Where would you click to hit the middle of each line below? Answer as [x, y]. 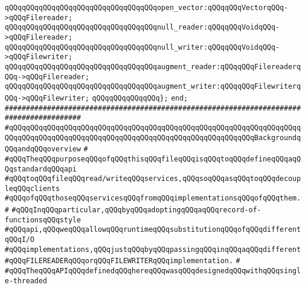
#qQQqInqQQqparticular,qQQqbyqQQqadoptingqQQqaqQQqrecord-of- [136, 210]
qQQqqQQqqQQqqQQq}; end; [140, 98]
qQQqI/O [20, 240]
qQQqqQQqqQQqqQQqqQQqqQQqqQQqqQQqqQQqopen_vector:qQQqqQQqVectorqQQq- [147, 8]
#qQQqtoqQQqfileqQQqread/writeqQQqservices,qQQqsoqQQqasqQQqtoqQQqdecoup [153, 179]
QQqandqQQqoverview [43, 149]
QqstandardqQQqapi [41, 169]
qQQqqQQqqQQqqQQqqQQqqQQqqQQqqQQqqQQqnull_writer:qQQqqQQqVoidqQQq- [142, 47]
